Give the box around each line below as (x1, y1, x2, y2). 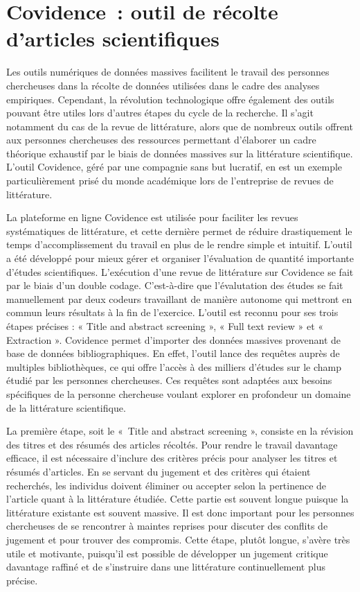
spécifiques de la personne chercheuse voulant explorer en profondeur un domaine (6, 386, 351, 401)
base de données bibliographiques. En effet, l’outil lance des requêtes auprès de (6, 346, 340, 360)
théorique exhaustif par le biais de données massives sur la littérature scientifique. (6, 146, 353, 160)
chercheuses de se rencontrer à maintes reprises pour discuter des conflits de (6, 519, 328, 533)
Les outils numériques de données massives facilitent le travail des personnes (6, 64, 330, 79)
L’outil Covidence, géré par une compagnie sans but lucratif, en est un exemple (6, 159, 343, 174)
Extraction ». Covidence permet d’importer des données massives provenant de (6, 332, 341, 347)
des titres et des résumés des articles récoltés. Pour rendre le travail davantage (6, 437, 338, 451)
